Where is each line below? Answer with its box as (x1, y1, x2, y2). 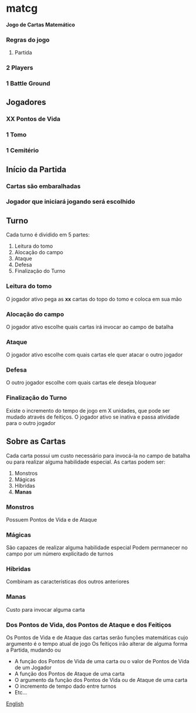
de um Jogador (14, 664, 52, 671)
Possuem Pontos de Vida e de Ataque (6, 516, 98, 523)
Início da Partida (6, 164, 67, 174)
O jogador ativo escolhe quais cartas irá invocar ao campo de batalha (6, 323, 174, 330)
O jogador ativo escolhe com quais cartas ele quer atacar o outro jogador (6, 351, 183, 358)
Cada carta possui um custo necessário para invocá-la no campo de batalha (6, 452, 190, 459)
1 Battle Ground (6, 80, 51, 88)
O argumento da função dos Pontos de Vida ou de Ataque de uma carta (14, 677, 188, 684)
